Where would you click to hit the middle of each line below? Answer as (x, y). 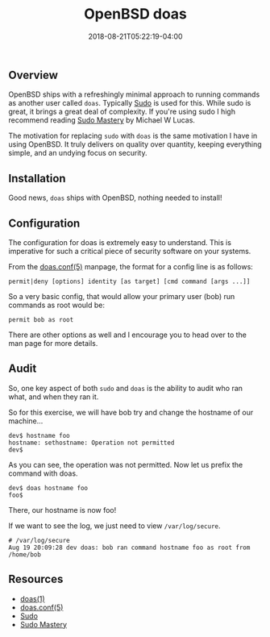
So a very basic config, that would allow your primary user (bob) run (122, 296)
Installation (37, 178)
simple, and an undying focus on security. (78, 153)
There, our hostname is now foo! (62, 510)
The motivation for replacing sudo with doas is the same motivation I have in (133, 136)
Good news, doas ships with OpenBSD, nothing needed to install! (115, 198)
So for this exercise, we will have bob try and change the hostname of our (131, 412)
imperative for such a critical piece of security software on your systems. (130, 251)
